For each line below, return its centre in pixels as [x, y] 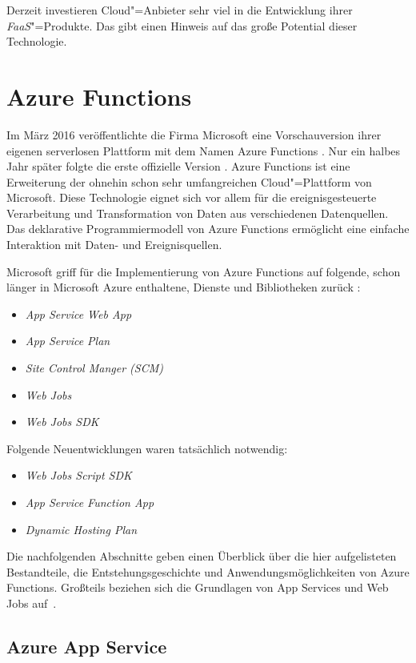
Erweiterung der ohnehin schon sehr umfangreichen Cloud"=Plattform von [189, 181]
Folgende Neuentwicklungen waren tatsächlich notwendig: [147, 448]
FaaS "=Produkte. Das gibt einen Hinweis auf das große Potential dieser [182, 25]
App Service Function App [90, 502]
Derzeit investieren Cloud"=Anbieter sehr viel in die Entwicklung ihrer [180, 10]
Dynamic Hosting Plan [81, 529]
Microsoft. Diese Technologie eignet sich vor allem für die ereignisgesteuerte [192, 197]
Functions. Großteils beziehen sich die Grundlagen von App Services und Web [198, 587]
